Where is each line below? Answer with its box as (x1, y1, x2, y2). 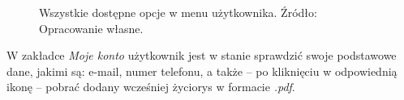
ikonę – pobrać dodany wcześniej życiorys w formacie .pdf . (6, 78, 295, 95)
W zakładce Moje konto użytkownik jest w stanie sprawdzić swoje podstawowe (6, 47, 397, 64)
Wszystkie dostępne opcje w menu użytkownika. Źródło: (39, 4, 317, 20)
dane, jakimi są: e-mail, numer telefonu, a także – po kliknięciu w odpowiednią (6, 62, 398, 79)
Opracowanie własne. (39, 19, 144, 36)
